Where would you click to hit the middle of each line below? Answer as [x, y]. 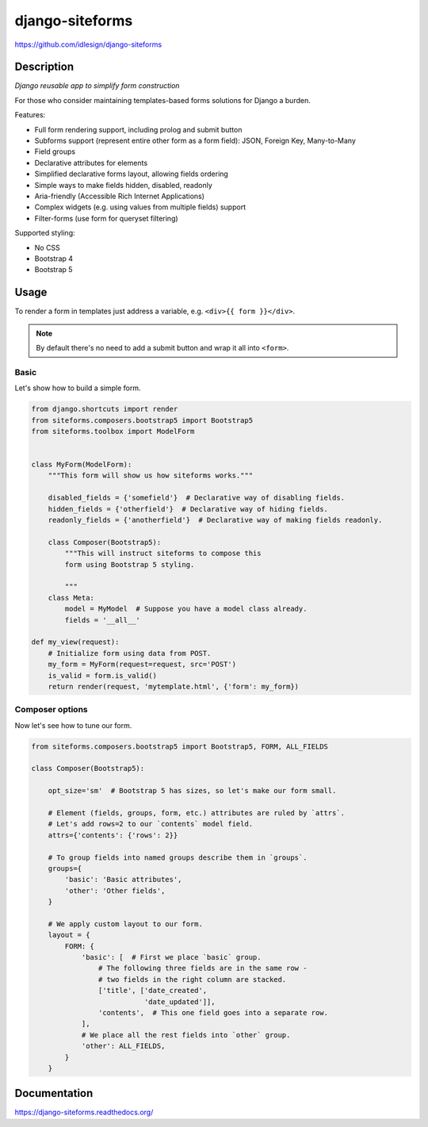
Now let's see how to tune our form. [73, 725]
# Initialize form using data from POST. [130, 653]
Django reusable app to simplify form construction [97, 86]
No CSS [48, 247]
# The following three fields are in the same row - [203, 968]
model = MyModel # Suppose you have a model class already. [186, 609]
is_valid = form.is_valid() [103, 675]
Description [44, 67]
